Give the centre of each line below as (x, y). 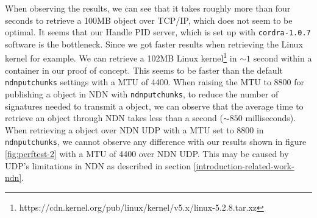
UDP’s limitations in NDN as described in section (98, 165)
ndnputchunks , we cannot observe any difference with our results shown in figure (156, 142)
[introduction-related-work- (244, 165)
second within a (283, 58)
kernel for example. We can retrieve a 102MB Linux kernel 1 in (121, 57)
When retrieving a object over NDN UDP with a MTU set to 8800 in (134, 129)
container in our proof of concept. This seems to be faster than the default (144, 70)
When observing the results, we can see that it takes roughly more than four (148, 8)
